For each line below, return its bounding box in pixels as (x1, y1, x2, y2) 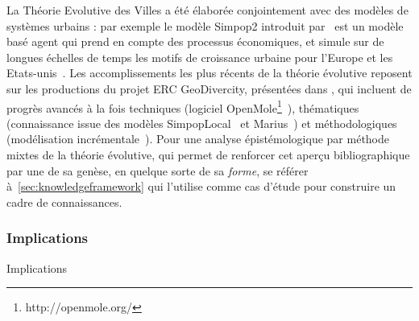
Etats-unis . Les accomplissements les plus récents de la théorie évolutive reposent (6, 64, 413, 81)
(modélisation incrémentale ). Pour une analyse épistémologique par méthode (6, 130, 390, 147)
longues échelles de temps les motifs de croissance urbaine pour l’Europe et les (6, 48, 393, 65)
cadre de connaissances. (6, 193, 122, 210)
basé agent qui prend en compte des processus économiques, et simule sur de (6, 33, 384, 50)
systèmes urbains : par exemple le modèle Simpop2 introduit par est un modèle (6, 17, 404, 34)
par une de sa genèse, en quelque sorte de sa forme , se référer (6, 162, 309, 179)
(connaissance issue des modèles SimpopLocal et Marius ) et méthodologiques (6, 114, 397, 131)
